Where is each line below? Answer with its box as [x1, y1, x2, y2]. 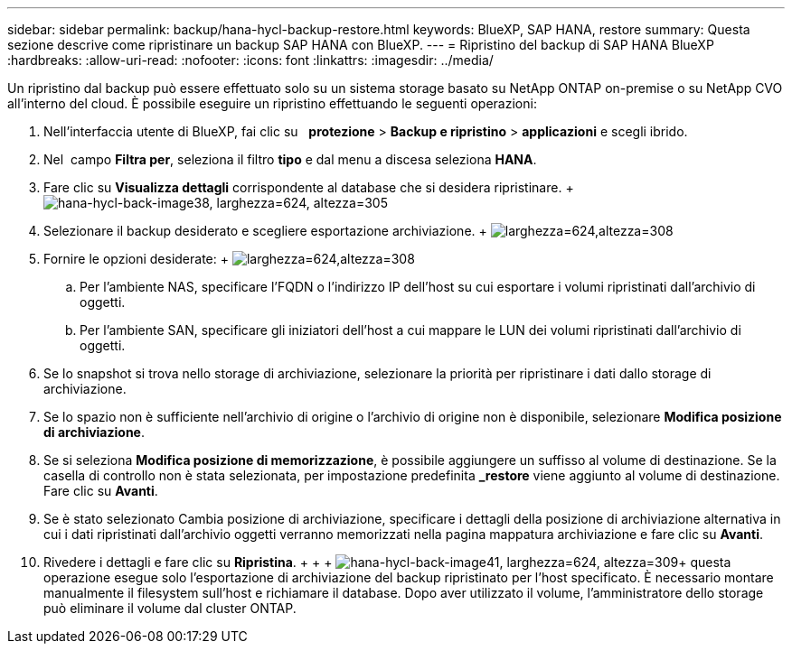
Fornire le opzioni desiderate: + [43, 251, 229, 266]
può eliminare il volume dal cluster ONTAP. [43, 600, 297, 616]
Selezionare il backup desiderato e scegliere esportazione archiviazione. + [43, 223, 487, 238]
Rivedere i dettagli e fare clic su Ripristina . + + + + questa [43, 554, 731, 570]
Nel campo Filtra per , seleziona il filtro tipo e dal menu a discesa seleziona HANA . [43, 152, 537, 167]
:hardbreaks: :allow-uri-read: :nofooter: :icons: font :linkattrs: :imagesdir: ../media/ [7, 52, 494, 68]
